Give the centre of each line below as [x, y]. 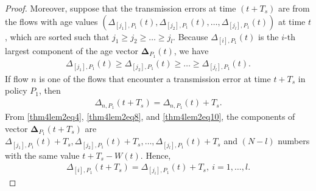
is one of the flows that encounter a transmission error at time [155, 78]
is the [269, 36]
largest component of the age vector [72, 50]
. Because [191, 36]
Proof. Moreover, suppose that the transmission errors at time [121, 8]
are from [294, 8]
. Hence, [156, 155]
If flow [17, 78]
